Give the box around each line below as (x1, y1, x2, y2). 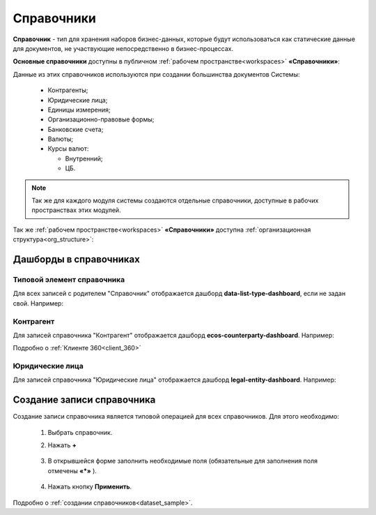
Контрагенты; (47, 86, 88, 94)
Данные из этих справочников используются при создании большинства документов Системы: (13, 70, 300, 78)
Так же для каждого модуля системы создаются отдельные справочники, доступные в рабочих (31, 196, 319, 205)
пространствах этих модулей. (31, 206, 121, 214)
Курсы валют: (47, 144, 89, 153)
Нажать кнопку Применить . (47, 482, 132, 491)
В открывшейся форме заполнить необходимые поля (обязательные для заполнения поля (47, 457, 318, 465)
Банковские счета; (47, 125, 104, 133)
